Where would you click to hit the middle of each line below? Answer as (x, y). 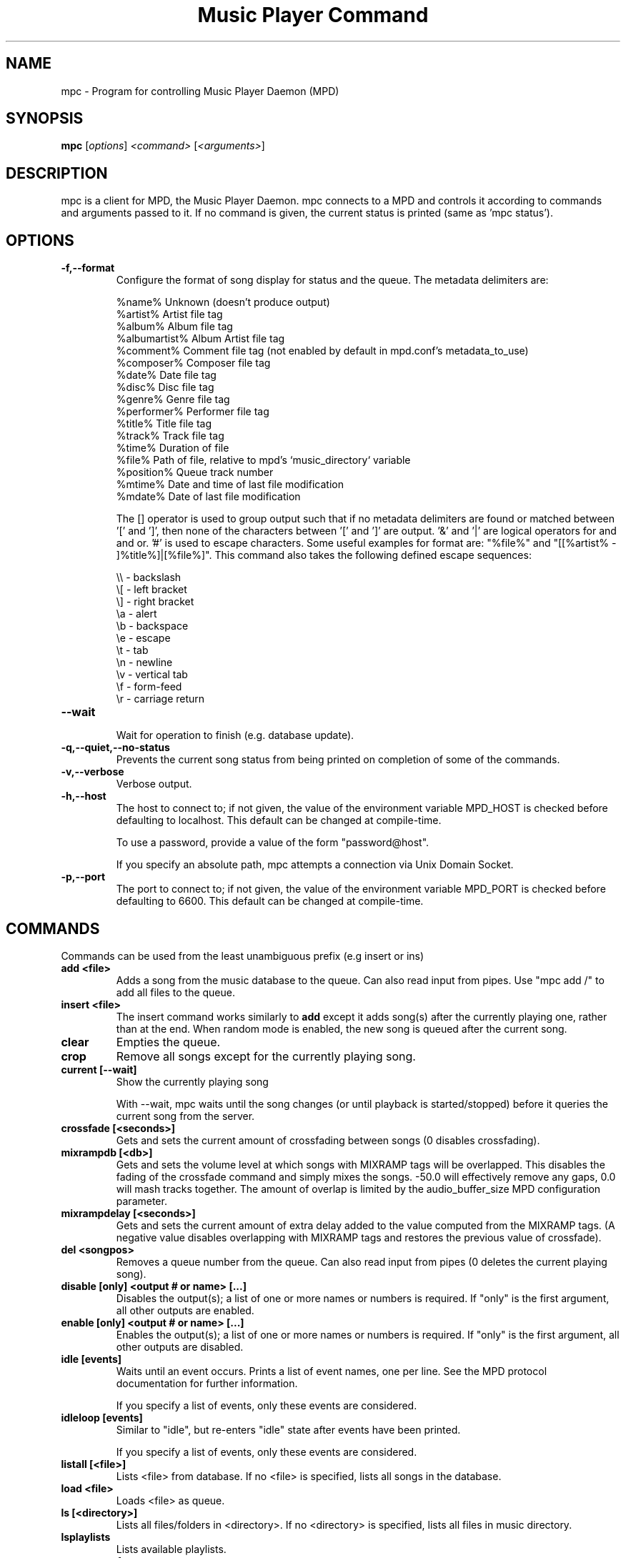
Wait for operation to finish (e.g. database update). (235, 735)
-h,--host (84, 796)
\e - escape (143, 638)
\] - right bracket (155, 602)
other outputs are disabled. (180, 1346)
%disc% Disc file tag (165, 387)
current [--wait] (99, 1069)
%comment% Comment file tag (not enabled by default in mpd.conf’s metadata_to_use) (322, 351)
